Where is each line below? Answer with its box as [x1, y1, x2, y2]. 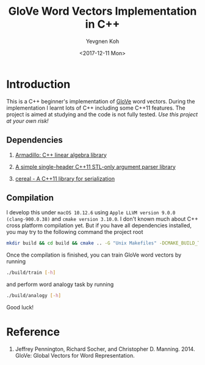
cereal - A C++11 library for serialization [15, 175, 115, 182]
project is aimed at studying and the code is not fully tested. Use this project [6, 110, 198, 118]
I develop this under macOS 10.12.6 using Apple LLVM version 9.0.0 [6, 209, 176, 216]
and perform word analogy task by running [6, 280, 114, 288]
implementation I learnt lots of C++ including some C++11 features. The [6, 104, 185, 111]
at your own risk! [6, 117, 49, 124]
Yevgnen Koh [85, 37, 120, 45]
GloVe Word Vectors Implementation [8, 4, 197, 18]
